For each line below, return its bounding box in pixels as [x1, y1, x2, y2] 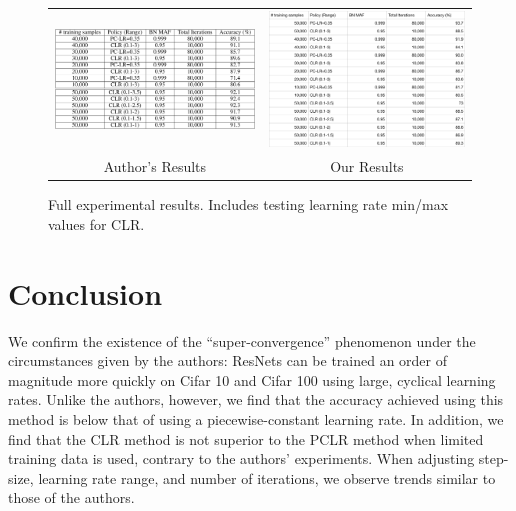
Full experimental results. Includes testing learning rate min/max [48, 194, 449, 215]
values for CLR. [48, 213, 145, 234]
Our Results [330, 156, 404, 177]
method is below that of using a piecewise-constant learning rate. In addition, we [8, 408, 504, 429]
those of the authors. [8, 487, 135, 508]
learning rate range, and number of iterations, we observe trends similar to [38, 467, 496, 488]
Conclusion [8, 272, 163, 313]
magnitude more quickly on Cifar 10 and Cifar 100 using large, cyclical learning [8, 369, 496, 390]
